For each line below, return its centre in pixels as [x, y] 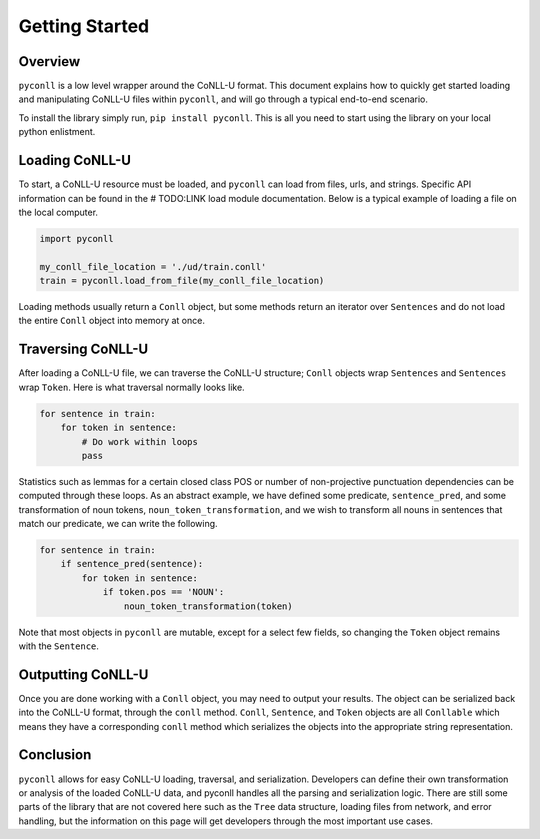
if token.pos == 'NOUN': [163, 592]
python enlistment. [57, 132]
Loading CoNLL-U [75, 160]
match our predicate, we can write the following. [118, 524]
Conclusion [55, 755]
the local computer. [58, 212]
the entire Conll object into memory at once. [111, 321]
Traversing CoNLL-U [83, 349]
